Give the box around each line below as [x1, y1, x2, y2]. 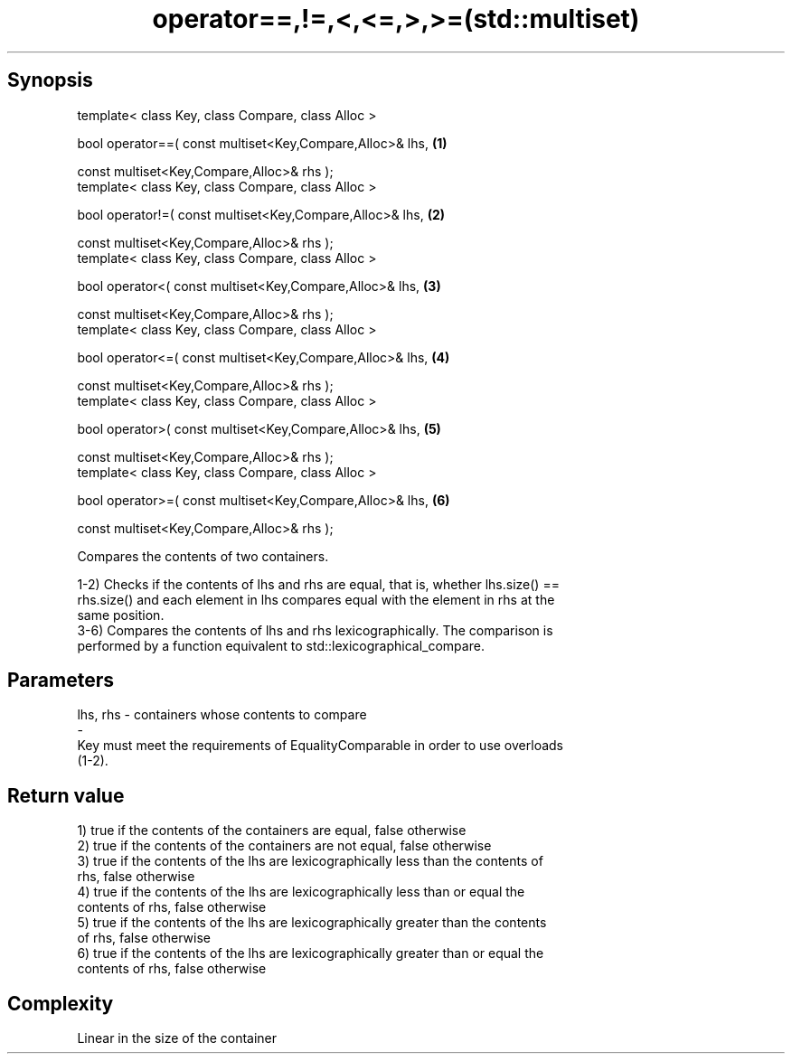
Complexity [7, 991, 114, 1015]
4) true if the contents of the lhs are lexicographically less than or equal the [77, 884, 525, 900]
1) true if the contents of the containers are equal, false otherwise [77, 822, 467, 839]
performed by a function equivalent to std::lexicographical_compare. [77, 637, 485, 653]
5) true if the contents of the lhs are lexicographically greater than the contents [77, 915, 547, 931]
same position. [77, 606, 165, 623]
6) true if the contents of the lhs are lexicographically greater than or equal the [77, 945, 544, 962]
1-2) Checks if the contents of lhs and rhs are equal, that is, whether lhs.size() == [77, 576, 560, 592]
